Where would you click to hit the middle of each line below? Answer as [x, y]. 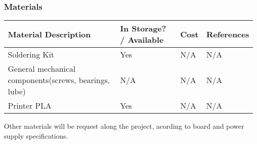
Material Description [49, 34]
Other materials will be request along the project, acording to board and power [124, 126]
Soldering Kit [31, 55]
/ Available [142, 40]
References [228, 34]
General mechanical [42, 69]
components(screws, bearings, [59, 80]
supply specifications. [36, 135]
